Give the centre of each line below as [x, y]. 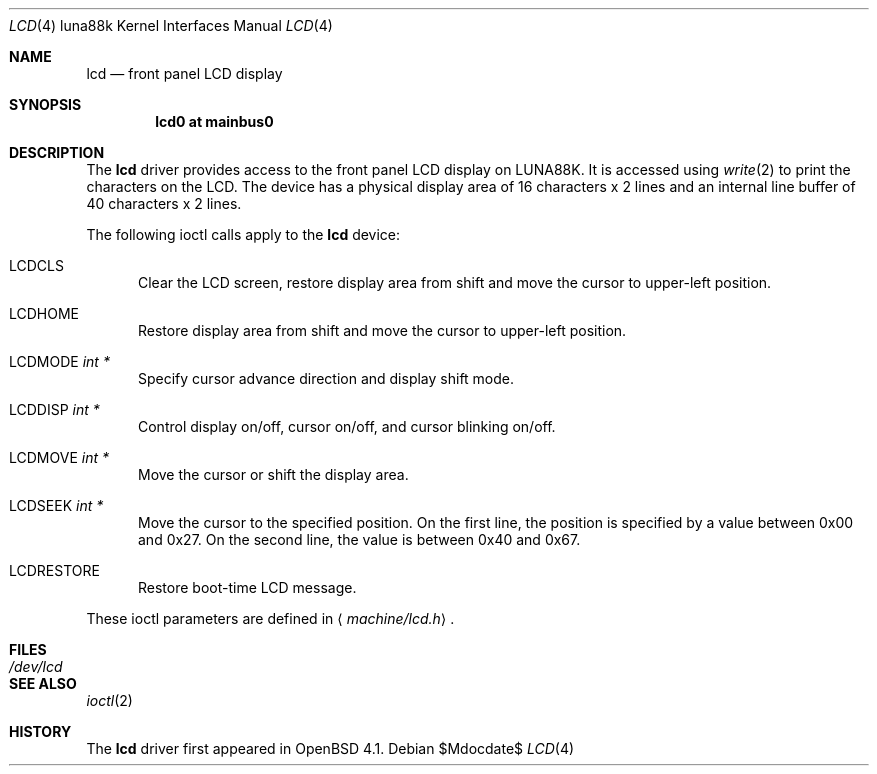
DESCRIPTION [57, 152]
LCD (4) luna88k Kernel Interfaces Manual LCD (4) [171, 25]
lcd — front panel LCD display [184, 73]
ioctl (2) [109, 700]
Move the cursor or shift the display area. [273, 474]
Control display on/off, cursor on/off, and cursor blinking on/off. [347, 426]
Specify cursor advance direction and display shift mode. [326, 378]
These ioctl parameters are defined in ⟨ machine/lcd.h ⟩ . [270, 618]
